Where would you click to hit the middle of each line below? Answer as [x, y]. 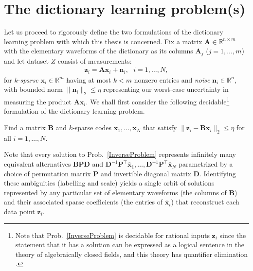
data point [19, 212]
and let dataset [26, 60]
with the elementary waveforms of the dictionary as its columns [99, 51]
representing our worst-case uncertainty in [166, 89]
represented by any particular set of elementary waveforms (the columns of [115, 192]
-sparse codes [92, 127]
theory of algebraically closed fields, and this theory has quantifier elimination [132, 254]
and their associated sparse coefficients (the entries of [83, 202]
